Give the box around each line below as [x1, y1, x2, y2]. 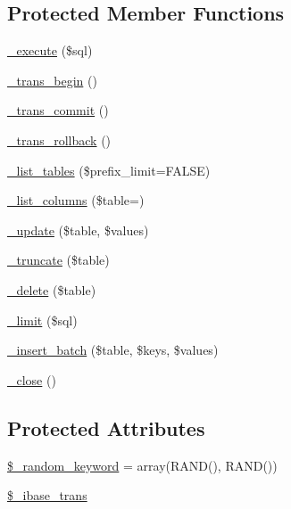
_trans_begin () [7, 70, 97, 89]
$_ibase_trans [7, 486, 87, 505]
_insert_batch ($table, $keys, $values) [7, 341, 219, 359]
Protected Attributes [7, 414, 205, 441]
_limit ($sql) [7, 310, 78, 329]
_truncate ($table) [7, 250, 110, 269]
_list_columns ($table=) [7, 191, 145, 209]
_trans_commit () [7, 101, 109, 119]
